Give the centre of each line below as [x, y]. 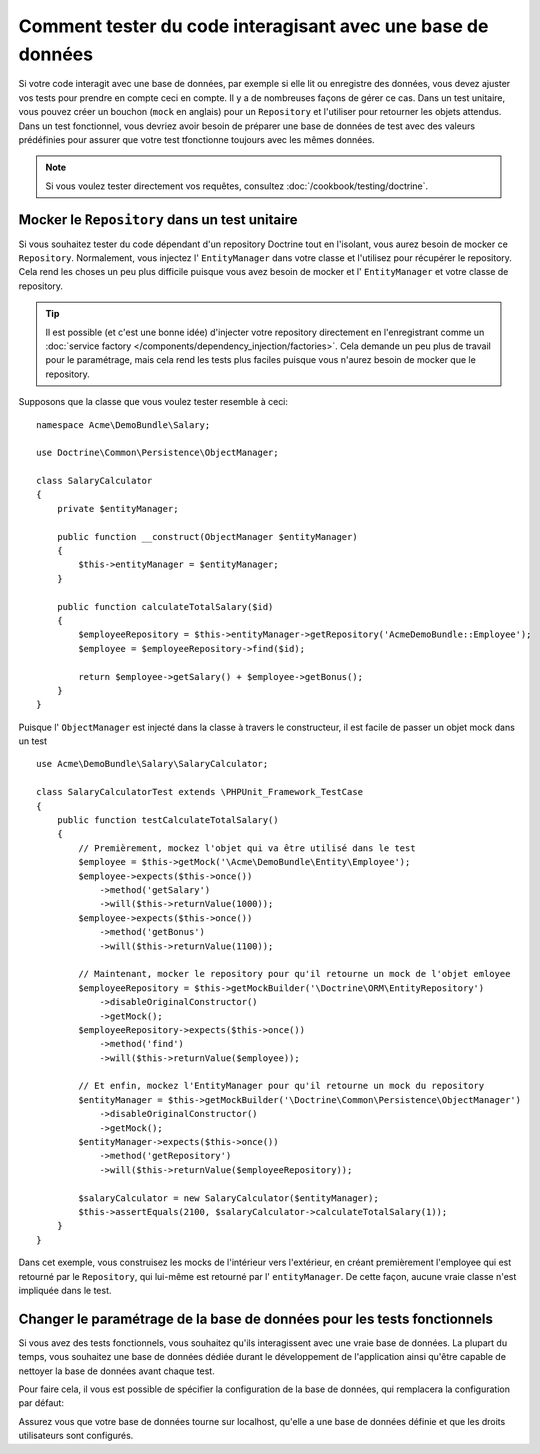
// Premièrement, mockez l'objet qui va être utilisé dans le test [247, 848]
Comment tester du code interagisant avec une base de [253, 26]
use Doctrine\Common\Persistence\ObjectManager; [157, 453]
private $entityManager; [117, 508]
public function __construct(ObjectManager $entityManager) [207, 536]
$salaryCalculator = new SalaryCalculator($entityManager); [228, 1198]
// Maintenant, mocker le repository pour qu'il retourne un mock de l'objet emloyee [294, 974]
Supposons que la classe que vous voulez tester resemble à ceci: [153, 402]
